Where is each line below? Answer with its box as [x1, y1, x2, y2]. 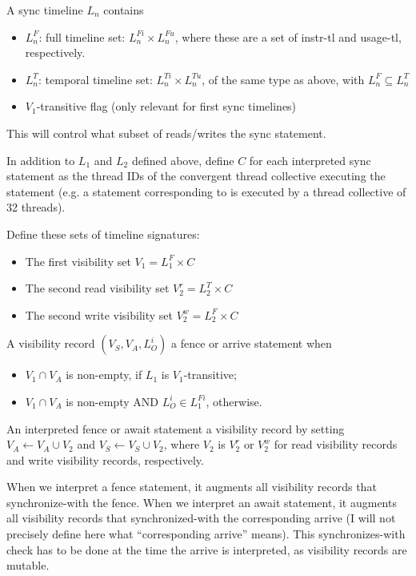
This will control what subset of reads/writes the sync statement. [6, 124, 326, 141]
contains [103, 2, 144, 18]
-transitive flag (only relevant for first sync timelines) [36, 98, 297, 115]
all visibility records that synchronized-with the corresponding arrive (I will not [6, 510, 396, 526]
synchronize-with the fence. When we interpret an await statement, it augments [6, 493, 397, 510]
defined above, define [131, 151, 234, 168]
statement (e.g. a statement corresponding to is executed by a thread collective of [6, 183, 406, 199]
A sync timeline [6, 2, 83, 18]
